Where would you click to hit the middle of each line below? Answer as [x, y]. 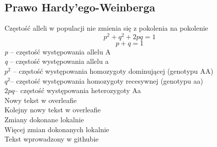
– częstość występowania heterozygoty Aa [78, 90]
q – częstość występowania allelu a [57, 61]
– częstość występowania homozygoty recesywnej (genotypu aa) [107, 80]
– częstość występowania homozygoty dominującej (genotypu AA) [113, 71]
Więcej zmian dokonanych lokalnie [57, 129]
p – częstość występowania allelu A [58, 51]
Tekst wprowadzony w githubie [52, 139]
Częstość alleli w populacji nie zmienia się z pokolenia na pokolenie [107, 28]
